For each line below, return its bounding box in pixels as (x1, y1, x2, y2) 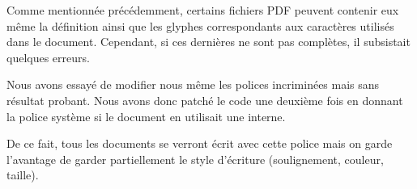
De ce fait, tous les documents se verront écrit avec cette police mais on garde (6, 135, 393, 152)
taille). (6, 166, 39, 183)
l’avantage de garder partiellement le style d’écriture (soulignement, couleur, (6, 150, 384, 167)
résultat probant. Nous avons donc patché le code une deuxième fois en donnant (6, 91, 403, 108)
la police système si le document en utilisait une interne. (6, 107, 286, 124)
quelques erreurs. (6, 48, 90, 65)
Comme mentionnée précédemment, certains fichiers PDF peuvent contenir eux (6, 2, 399, 18)
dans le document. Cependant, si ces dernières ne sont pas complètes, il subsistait (6, 33, 411, 50)
